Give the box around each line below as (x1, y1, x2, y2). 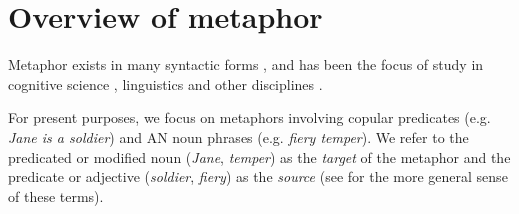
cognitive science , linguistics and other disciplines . (8, 73, 323, 94)
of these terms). (8, 185, 104, 206)
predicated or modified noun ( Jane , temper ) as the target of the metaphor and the (8, 146, 511, 167)
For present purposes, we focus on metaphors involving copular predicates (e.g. (8, 107, 491, 128)
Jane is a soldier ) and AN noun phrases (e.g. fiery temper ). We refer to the (8, 126, 469, 147)
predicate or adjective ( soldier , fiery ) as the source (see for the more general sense (8, 166, 508, 187)
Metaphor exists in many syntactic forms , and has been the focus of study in (8, 54, 484, 75)
